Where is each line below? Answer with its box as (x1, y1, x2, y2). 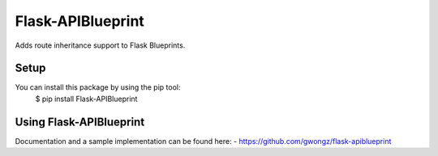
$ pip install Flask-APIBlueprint (35, 94, 138, 103)
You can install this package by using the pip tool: (15, 82, 181, 92)
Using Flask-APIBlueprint (15, 115, 145, 129)
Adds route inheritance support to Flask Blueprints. (15, 40, 186, 50)
